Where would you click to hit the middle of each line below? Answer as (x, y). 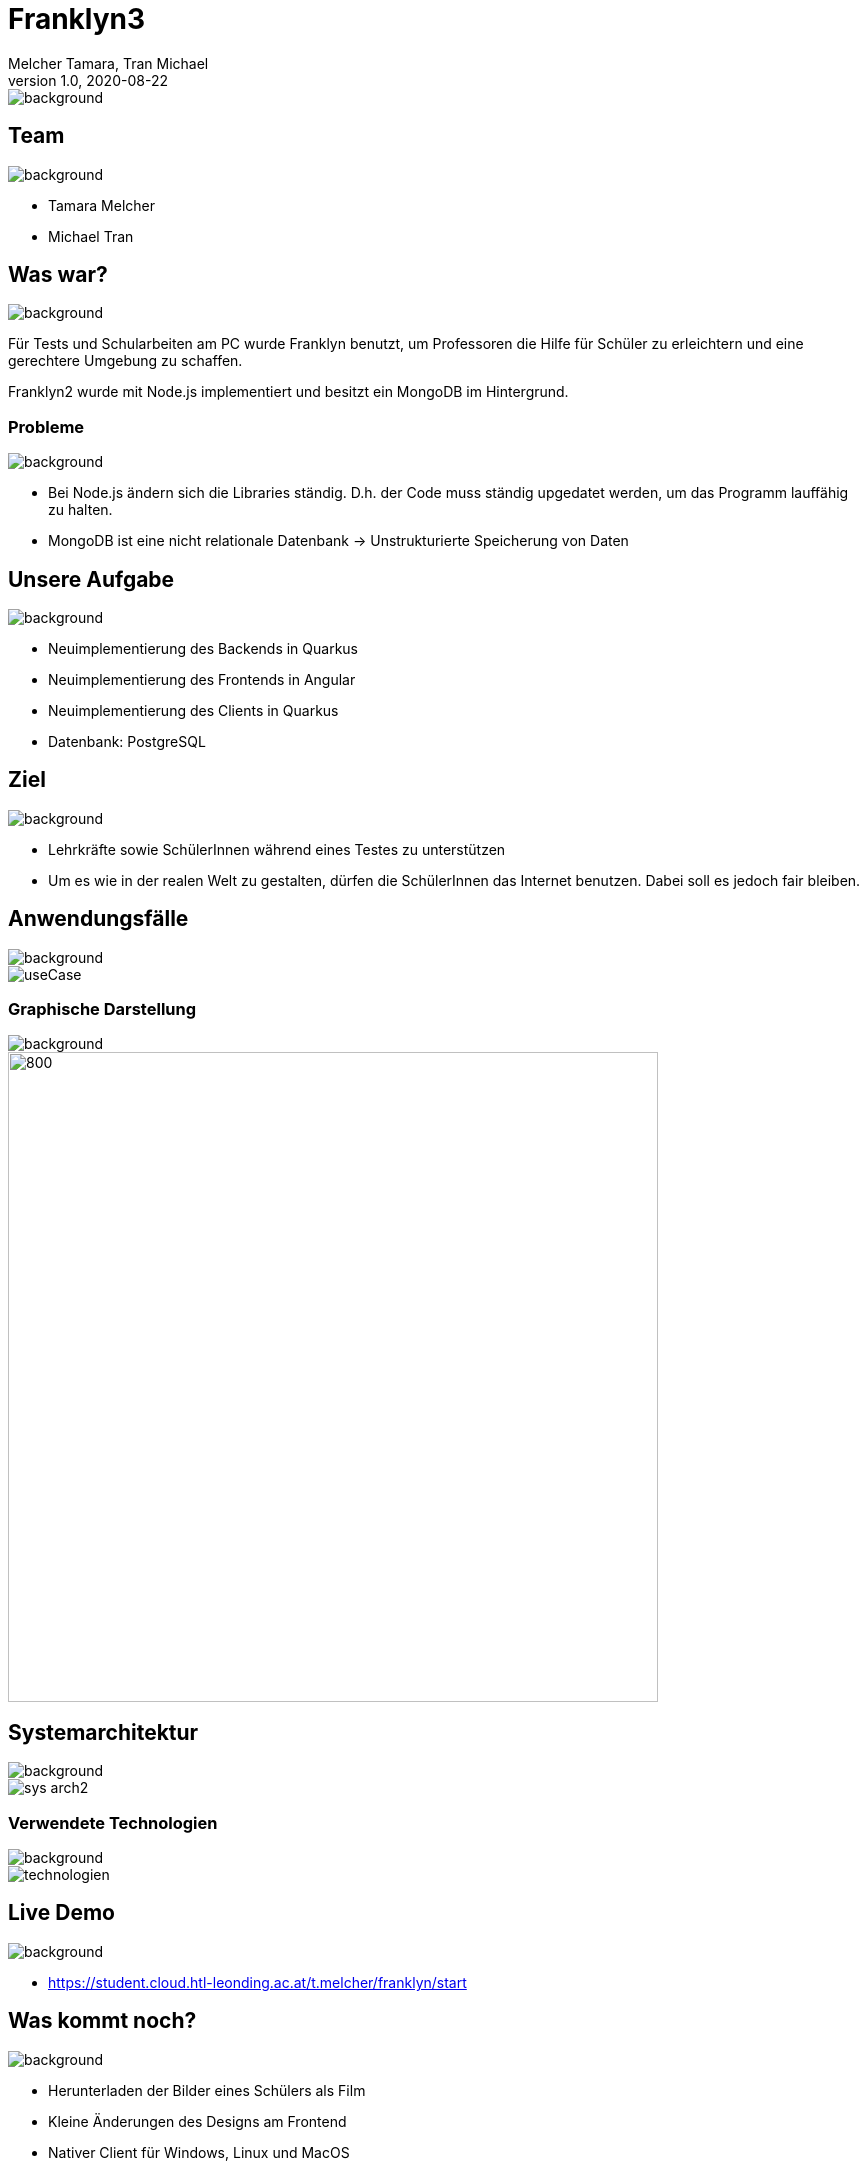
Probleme (46, 426)
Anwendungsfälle (98, 919)
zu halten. (80, 510)
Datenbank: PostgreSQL (127, 742)
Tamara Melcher (101, 205)
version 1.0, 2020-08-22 (88, 80)
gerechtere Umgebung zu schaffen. (125, 361)
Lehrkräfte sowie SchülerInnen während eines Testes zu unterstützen (277, 849)
